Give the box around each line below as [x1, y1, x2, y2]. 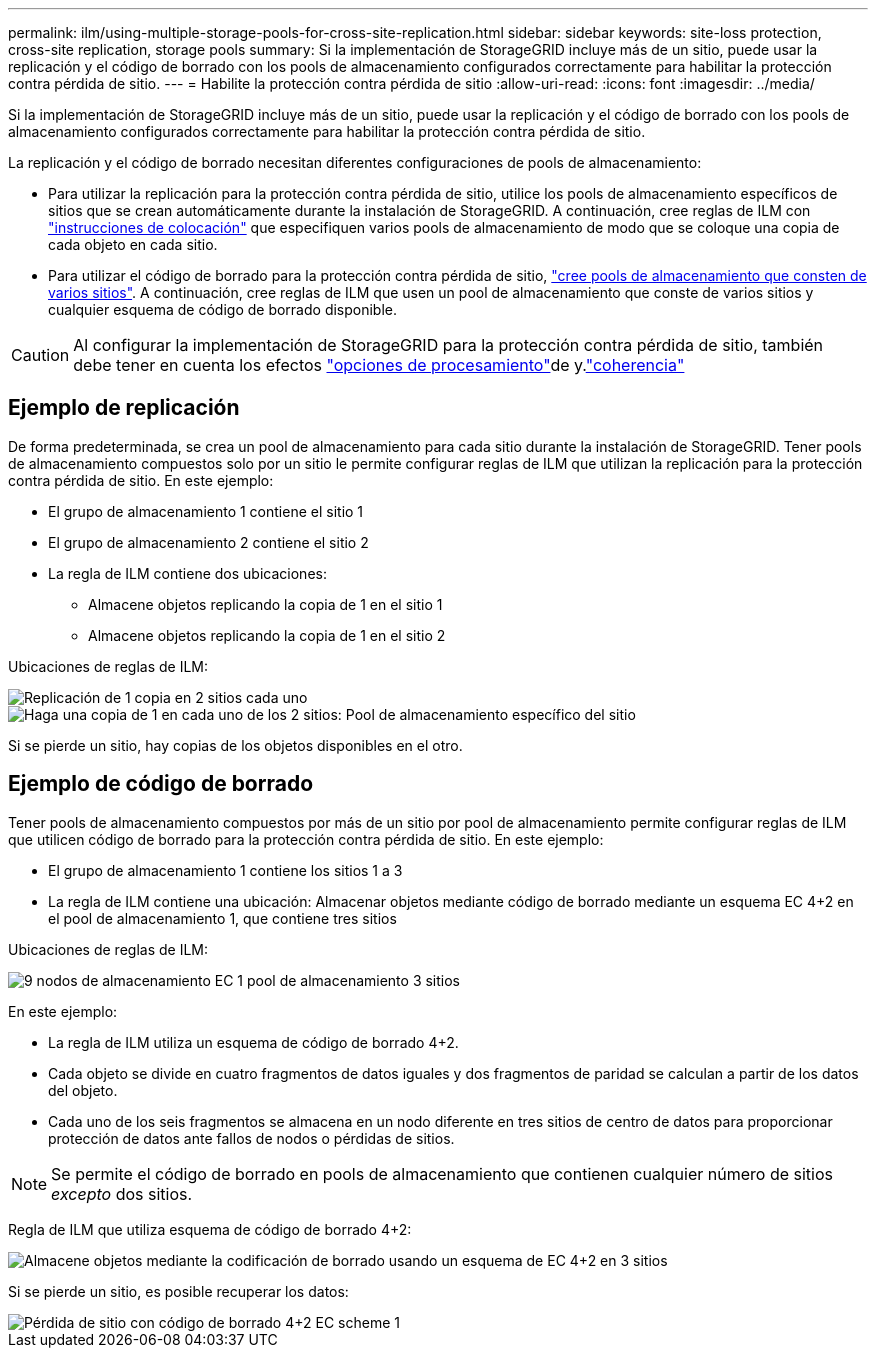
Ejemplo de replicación [8, 395, 240, 421]
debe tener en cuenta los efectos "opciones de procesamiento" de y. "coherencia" [73, 355, 685, 375]
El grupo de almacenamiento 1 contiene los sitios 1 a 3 [48, 861, 403, 879]
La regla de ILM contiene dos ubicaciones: [48, 564, 327, 582]
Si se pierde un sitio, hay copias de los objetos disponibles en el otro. [8, 736, 463, 754]
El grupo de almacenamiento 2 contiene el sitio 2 [48, 533, 369, 551]
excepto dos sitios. [51, 1183, 193, 1204]
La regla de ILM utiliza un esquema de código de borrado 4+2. [48, 1033, 459, 1051]
